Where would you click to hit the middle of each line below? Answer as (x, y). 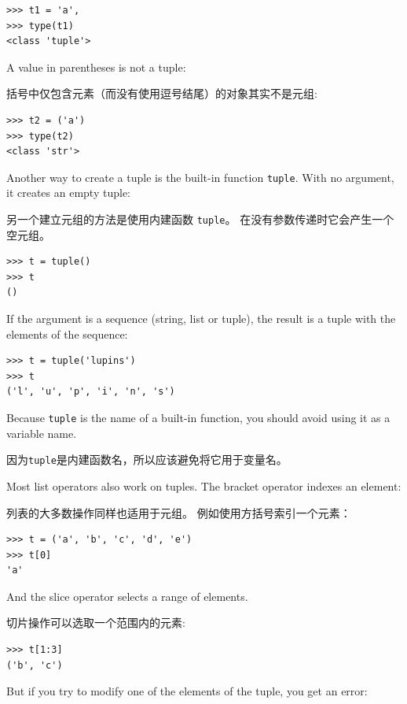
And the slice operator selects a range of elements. (127, 596)
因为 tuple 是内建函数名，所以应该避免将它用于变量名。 (147, 459)
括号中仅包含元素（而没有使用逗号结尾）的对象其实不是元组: (162, 93)
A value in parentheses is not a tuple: (96, 67)
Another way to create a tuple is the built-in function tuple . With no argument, (200, 177)
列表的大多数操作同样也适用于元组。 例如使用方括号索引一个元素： (179, 512)
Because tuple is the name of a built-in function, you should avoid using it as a (198, 417)
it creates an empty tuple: (68, 193)
